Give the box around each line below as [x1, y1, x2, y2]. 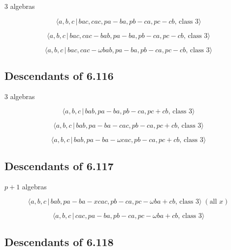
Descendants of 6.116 [4, 68, 114, 83]
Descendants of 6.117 [4, 158, 114, 173]
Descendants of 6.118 [4, 234, 114, 249]
